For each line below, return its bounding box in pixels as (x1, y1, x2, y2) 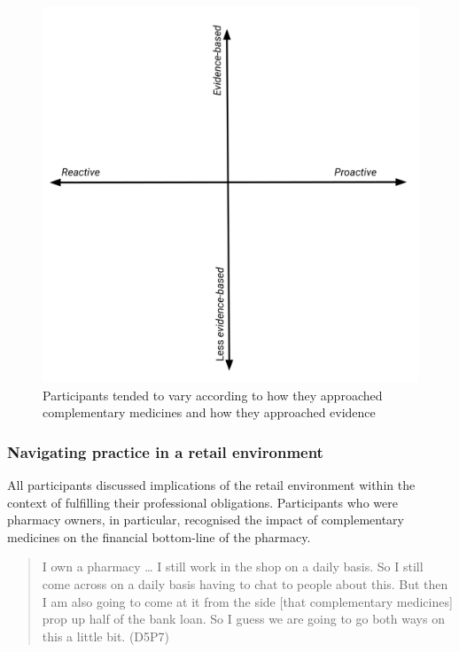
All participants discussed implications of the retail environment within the (7, 476, 416, 493)
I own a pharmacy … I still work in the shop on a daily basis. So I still (42, 557, 424, 576)
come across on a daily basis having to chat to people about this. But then (42, 574, 448, 593)
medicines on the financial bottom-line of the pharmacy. (7, 527, 311, 546)
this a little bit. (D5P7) (42, 626, 170, 645)
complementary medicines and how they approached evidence (43, 403, 376, 422)
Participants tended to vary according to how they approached (43, 385, 383, 404)
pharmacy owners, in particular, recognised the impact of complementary (7, 510, 404, 529)
